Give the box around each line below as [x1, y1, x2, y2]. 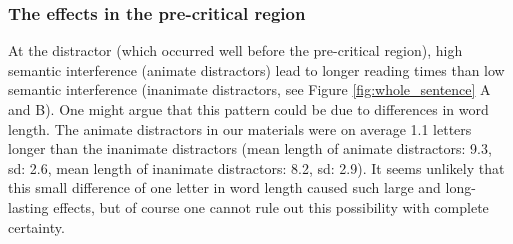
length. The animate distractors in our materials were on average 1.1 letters [8, 118, 472, 139]
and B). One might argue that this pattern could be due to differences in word [8, 99, 489, 119]
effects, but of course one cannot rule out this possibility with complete [53, 196, 489, 217]
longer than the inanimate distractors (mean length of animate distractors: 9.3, [8, 138, 492, 159]
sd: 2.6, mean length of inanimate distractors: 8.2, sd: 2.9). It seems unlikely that [8, 157, 505, 178]
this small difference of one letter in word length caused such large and [8, 177, 441, 198]
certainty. [8, 216, 65, 237]
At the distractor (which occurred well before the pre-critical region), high [8, 40, 463, 61]
